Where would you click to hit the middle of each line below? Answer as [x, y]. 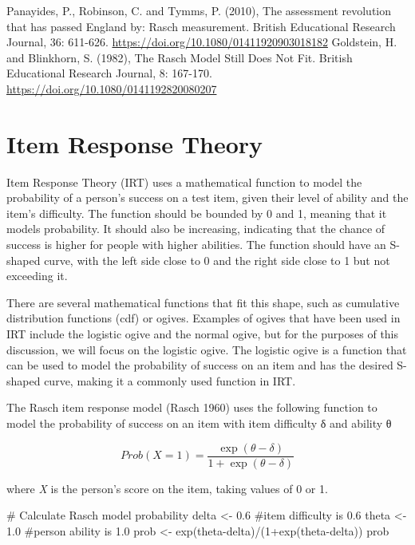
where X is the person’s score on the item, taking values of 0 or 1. [167, 488]
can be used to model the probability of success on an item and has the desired [200, 365]
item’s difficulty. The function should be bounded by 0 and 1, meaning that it [197, 213]
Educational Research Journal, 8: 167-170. [109, 73]
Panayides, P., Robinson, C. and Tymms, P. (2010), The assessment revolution [199, 10]
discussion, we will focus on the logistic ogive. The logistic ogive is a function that [207, 349]
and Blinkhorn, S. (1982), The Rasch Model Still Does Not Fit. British [180, 57]
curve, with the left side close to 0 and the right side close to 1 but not [217, 260]
